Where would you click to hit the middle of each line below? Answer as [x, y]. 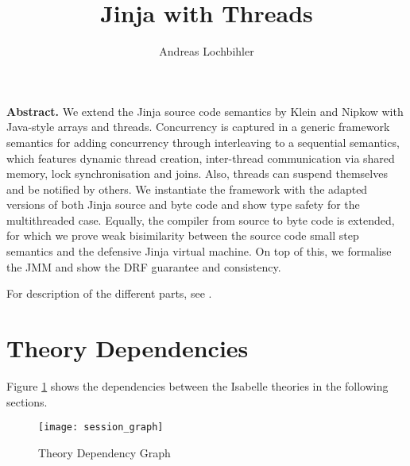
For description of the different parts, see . [109, 293]
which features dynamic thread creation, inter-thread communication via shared [201, 158]
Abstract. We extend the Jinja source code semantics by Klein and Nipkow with [205, 111]
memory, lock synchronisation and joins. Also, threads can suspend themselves [197, 173]
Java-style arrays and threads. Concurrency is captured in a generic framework [198, 127]
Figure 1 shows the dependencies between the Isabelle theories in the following [197, 385]
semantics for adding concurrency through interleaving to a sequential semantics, [203, 142]
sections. [27, 401]
